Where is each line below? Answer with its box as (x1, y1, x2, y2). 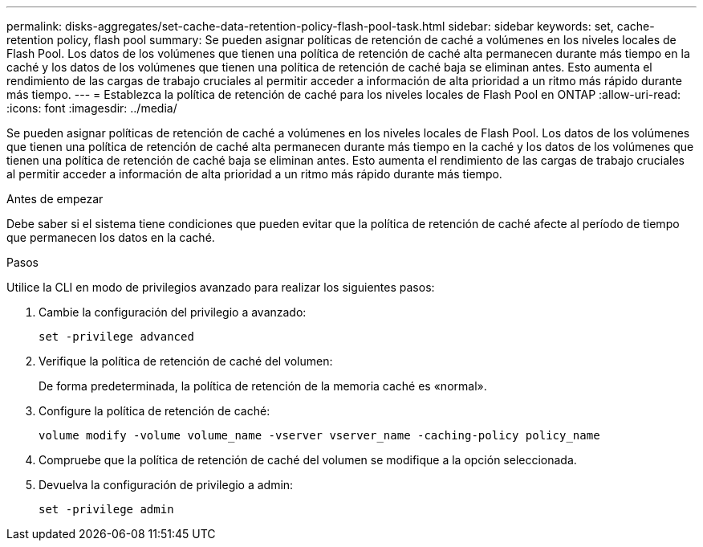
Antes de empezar (6, 192, 104, 206)
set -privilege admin (39, 503, 174, 516)
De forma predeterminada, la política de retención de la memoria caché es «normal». (39, 379, 487, 393)
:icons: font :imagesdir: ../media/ (6, 101, 177, 115)
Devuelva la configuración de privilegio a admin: (39, 478, 294, 492)
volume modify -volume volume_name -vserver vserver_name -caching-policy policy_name (39, 429, 600, 442)
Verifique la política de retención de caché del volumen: (39, 354, 333, 368)
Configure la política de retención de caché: (39, 404, 270, 418)
